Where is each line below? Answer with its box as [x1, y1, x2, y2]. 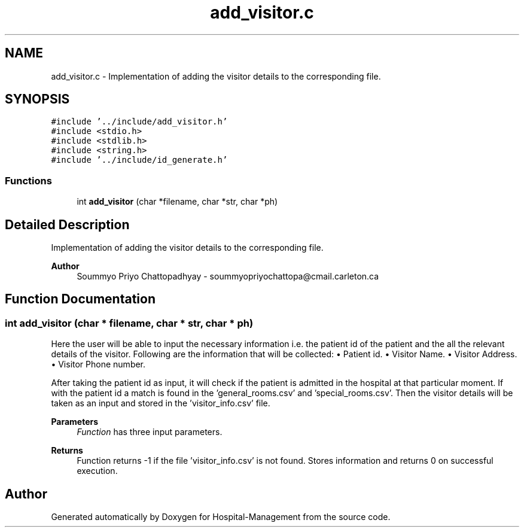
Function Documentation [5, 291, 156, 307]
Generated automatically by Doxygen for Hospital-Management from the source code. [51, 512, 391, 522]
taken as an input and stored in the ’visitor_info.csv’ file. [51, 398, 270, 409]
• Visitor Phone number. [51, 359, 146, 370]
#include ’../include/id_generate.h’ [51, 155, 228, 165]
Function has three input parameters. [77, 427, 223, 437]
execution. [77, 466, 118, 476]
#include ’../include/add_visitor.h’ [51, 117, 228, 127]
